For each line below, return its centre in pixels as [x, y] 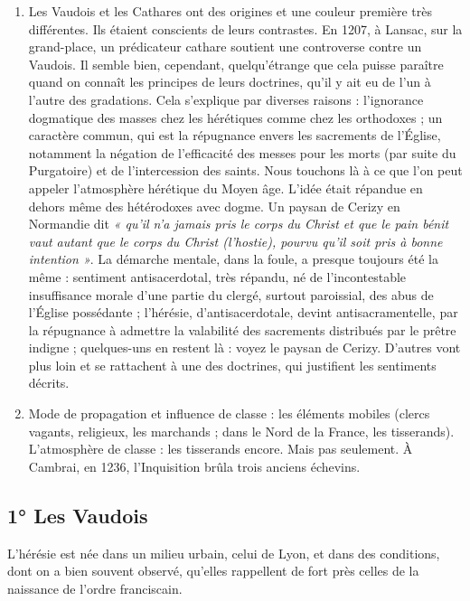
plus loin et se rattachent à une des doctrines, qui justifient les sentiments [232, 365]
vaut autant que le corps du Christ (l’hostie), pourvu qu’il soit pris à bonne [235, 241]
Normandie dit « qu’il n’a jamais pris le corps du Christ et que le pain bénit [239, 224]
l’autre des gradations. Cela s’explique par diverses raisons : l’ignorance [226, 99]
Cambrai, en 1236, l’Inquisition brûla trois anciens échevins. [194, 466]
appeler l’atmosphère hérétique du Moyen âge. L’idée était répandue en [226, 188]
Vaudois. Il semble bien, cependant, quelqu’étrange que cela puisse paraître [236, 64]
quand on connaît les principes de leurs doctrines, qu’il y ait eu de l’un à [230, 82]
